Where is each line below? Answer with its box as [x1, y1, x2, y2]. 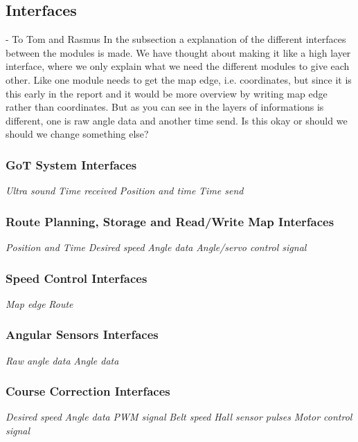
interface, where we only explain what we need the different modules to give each [6, 59, 350, 73]
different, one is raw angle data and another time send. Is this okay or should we [6, 113, 348, 127]
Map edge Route [6, 296, 73, 311]
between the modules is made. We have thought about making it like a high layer [6, 45, 351, 59]
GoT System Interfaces [6, 156, 137, 173]
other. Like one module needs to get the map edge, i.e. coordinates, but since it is [6, 72, 352, 86]
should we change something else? [6, 127, 149, 141]
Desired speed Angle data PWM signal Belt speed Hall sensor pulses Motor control [6, 409, 352, 424]
